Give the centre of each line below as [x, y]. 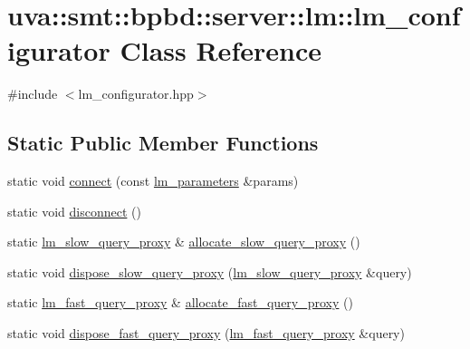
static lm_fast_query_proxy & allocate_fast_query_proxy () [180, 302]
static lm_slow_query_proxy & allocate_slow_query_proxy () [184, 242]
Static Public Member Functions [163, 143]
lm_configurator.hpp [136, 94]
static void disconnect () [74, 211]
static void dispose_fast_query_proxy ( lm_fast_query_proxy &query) [206, 333]
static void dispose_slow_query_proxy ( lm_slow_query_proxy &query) [210, 271]
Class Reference [221, 50]
